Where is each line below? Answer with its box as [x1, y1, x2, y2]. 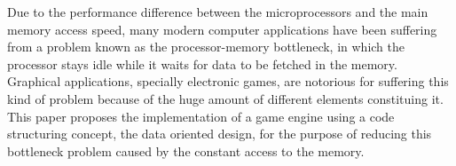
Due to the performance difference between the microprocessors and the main [7, 3, 428, 20]
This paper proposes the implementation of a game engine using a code [7, 107, 395, 125]
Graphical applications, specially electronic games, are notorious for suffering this [7, 72, 449, 91]
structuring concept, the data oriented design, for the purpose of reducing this [7, 124, 432, 143]
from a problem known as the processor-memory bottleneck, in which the [7, 37, 405, 56]
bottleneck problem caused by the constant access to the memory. [7, 141, 365, 160]
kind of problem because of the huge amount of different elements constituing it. [7, 89, 444, 107]
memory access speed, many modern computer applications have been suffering [7, 20, 437, 38]
